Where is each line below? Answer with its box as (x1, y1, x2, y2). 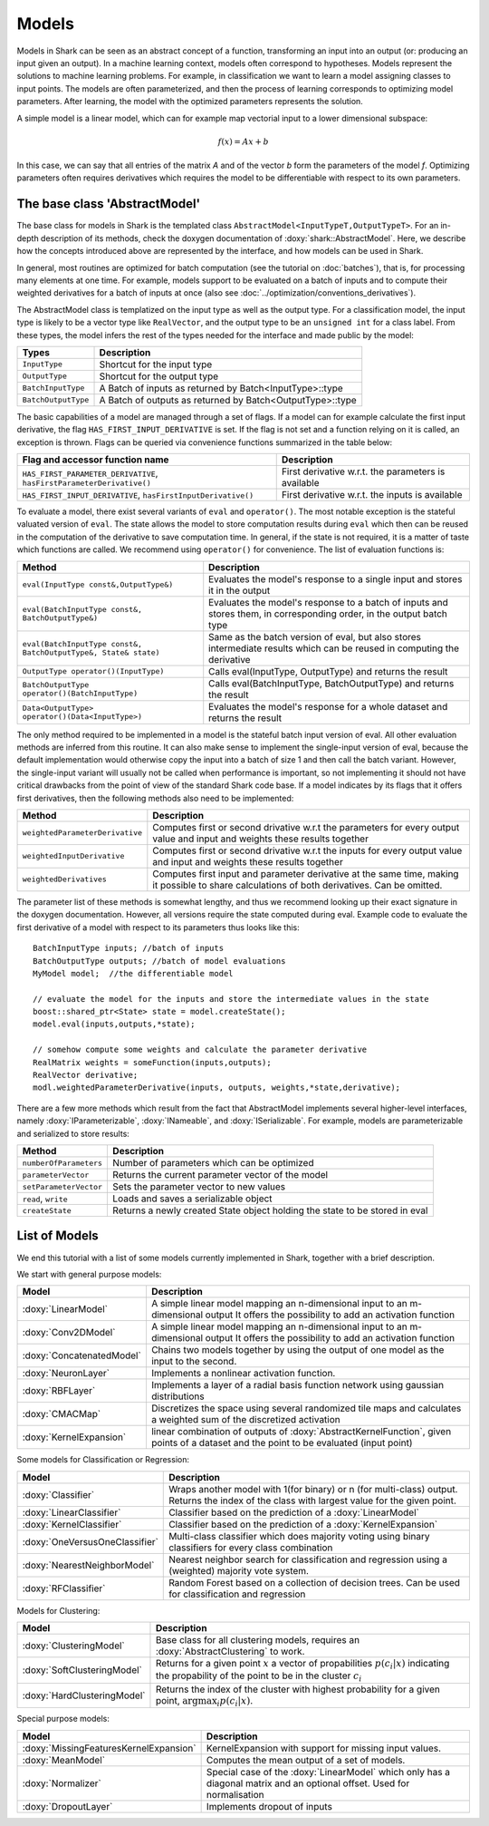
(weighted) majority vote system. (168, 1564, 310, 1577)
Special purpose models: (16, 1714, 110, 1724)
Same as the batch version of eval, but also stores (208, 630, 421, 643)
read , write (22, 1192, 68, 1205)
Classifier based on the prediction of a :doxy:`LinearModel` (168, 1506, 420, 1519)
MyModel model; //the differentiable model (33, 968, 235, 978)
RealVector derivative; (33, 1070, 139, 1081)
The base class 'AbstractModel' (16, 196, 201, 212)
